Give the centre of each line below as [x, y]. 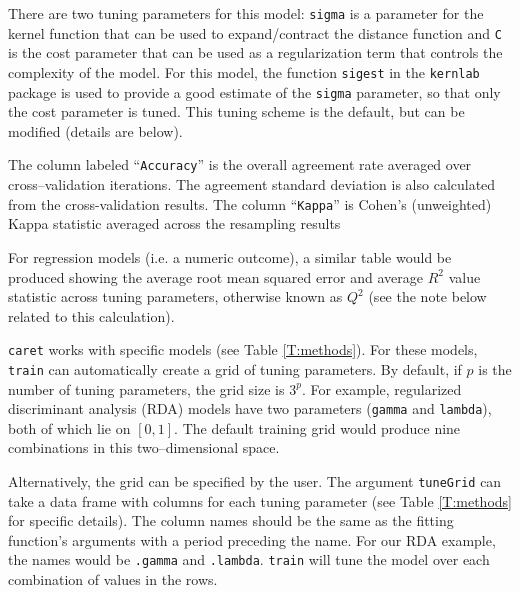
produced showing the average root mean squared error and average [216, 276]
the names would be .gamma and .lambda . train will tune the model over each [249, 559]
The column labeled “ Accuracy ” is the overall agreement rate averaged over [240, 164]
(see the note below [427, 296]
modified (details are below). [95, 130]
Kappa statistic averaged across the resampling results [174, 223]
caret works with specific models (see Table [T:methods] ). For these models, [243, 349]
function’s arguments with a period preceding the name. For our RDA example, [252, 539]
